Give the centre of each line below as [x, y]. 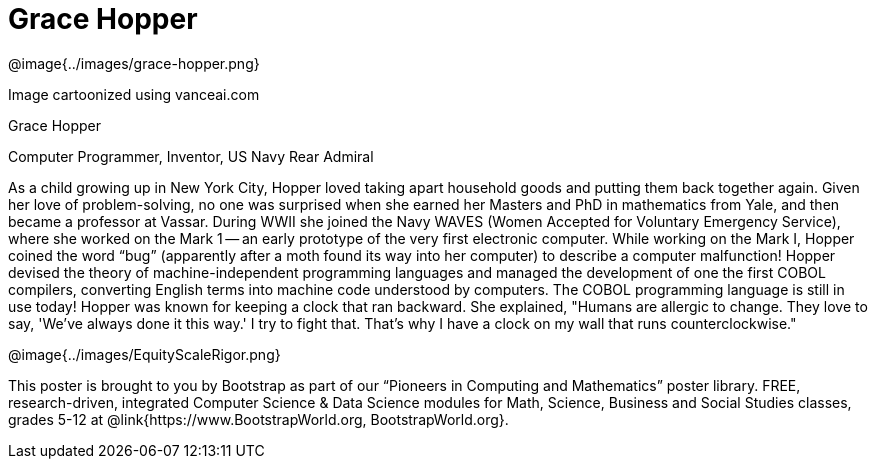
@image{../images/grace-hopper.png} [134, 63]
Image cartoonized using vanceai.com [134, 94]
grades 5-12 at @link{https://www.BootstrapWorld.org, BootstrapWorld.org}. [258, 419]
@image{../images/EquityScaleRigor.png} [144, 354]
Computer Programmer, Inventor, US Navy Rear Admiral [191, 156]
